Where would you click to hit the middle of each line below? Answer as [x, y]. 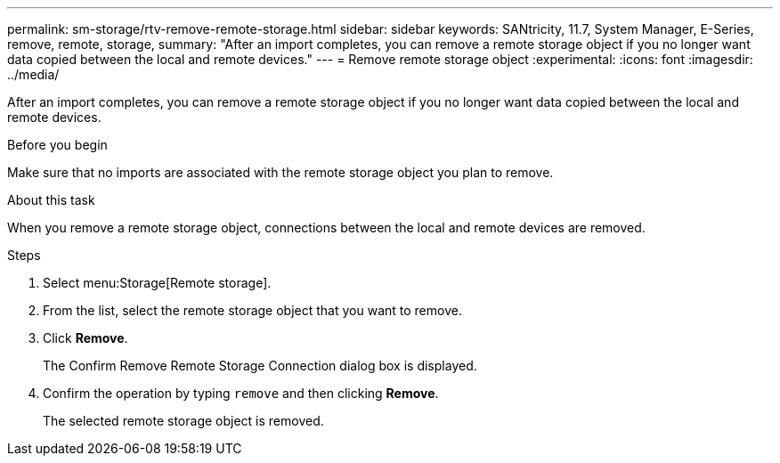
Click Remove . [85, 338]
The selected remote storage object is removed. [183, 421]
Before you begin [57, 145]
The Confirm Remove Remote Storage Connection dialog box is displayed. [260, 366]
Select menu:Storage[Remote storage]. [157, 283]
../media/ [33, 74]
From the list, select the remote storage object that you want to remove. [252, 310]
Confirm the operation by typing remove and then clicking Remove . [241, 393]
